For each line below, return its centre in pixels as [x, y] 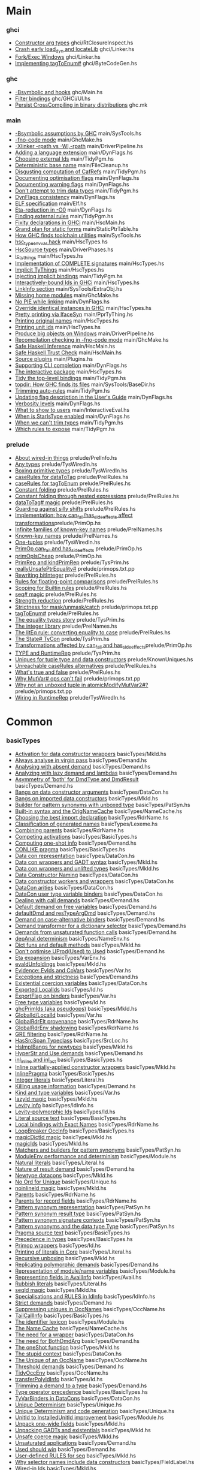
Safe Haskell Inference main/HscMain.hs [65, 347]
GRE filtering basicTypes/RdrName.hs [61, 1034]
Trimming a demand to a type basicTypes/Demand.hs [81, 1385]
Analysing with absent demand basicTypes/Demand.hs [83, 766]
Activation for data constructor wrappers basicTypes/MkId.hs [90, 754]
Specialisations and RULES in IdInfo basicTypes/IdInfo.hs [85, 1297]
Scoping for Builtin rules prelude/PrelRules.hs [71, 588]
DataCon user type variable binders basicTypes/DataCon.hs [89, 894]
